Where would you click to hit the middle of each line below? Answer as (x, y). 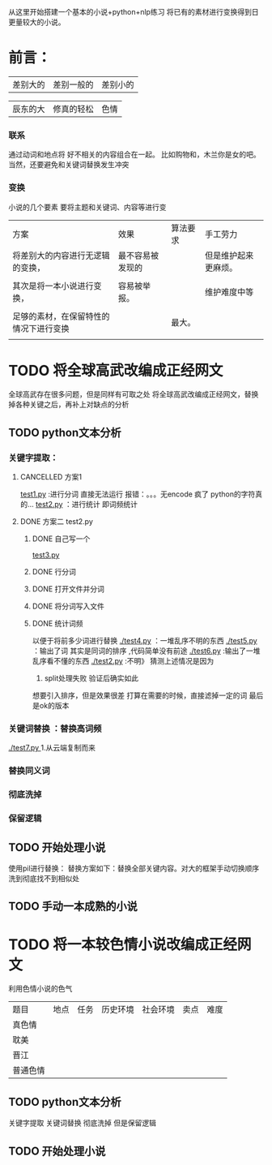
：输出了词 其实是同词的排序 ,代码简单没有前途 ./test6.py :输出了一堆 (146, 651)
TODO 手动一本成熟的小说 (73, 907)
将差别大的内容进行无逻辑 (62, 256)
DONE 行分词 (54, 572)
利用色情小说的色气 (40, 989)
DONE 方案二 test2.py (56, 522)
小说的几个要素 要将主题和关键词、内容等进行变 (87, 207)
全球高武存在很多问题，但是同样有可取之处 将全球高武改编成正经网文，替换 (134, 394)
